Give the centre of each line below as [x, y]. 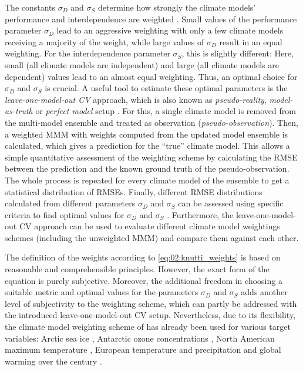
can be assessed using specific [231, 203]
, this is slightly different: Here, [238, 53]
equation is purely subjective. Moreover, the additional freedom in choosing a [144, 280]
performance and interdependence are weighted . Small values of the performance [151, 19]
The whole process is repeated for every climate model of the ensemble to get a [147, 180]
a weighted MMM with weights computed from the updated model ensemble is [147, 134]
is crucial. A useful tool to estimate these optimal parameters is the [166, 88]
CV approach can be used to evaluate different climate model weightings [149, 226]
